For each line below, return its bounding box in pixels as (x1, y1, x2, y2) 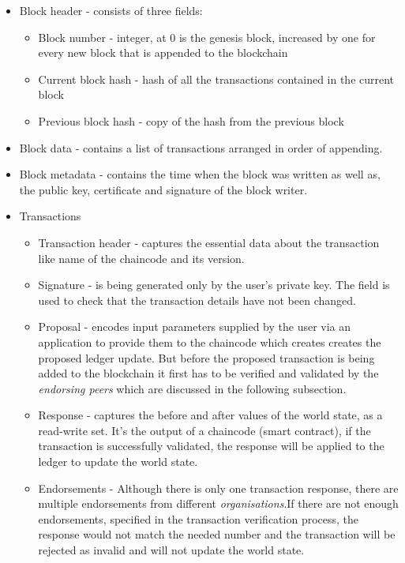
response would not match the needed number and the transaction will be (38, 526, 396, 542)
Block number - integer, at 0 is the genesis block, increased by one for (38, 28, 376, 45)
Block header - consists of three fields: (19, 2, 203, 18)
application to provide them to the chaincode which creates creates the (38, 333, 381, 350)
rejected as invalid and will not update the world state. (38, 542, 305, 558)
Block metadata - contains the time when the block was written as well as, (19, 166, 381, 182)
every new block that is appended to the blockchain (38, 44, 288, 61)
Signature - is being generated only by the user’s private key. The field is (38, 276, 390, 293)
